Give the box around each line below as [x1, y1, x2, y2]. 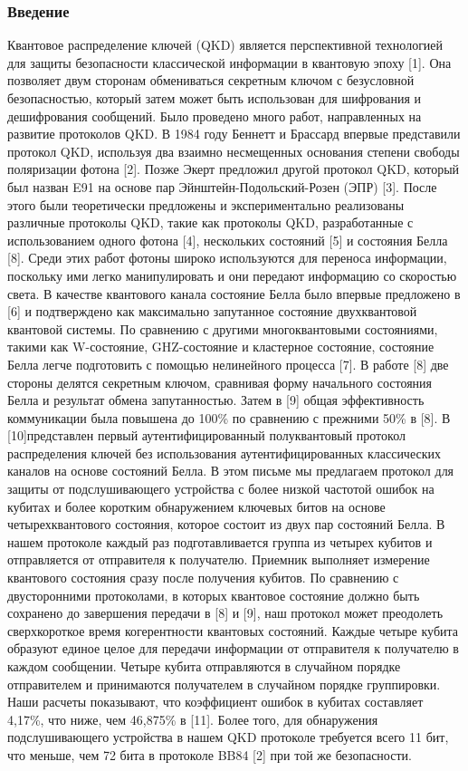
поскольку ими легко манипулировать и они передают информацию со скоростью [7, 265, 457, 284]
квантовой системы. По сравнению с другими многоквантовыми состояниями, [7, 319, 438, 338]
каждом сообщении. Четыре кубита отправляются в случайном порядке [7, 657, 401, 675]
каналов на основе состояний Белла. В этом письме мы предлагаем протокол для [7, 461, 454, 480]
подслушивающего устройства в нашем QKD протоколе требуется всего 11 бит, [7, 728, 449, 747]
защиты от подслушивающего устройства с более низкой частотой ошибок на [7, 479, 435, 498]
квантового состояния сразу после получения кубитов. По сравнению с [7, 568, 399, 587]
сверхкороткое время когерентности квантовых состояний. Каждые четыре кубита [7, 621, 459, 640]
